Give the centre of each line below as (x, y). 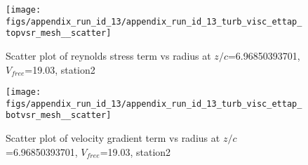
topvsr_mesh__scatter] (59, 33)
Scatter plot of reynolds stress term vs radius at (108, 55)
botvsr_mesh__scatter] (59, 115)
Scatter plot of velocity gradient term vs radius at (113, 138)
